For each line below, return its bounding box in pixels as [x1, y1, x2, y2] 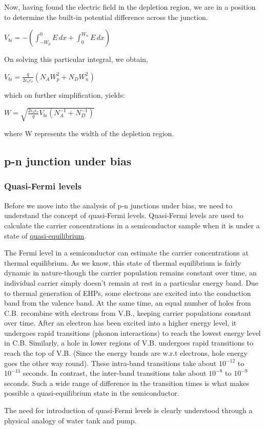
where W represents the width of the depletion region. [4, 128, 174, 139]
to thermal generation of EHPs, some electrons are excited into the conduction [4, 287, 251, 298]
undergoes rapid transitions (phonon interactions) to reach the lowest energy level [4, 327, 261, 338]
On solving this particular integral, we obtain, [4, 54, 148, 65]
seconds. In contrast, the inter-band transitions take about [23, 368, 207, 378]
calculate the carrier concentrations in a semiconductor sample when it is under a [4, 220, 260, 230]
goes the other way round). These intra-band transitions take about [4, 357, 217, 368]
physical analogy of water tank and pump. [4, 415, 137, 425]
